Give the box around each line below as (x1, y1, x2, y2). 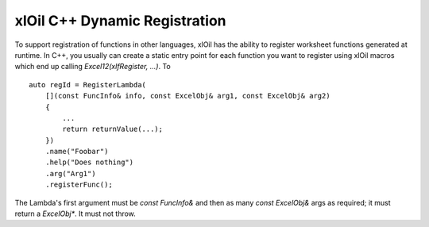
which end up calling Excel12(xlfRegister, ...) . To (14, 62, 171, 71)
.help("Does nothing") (44, 158, 134, 167)
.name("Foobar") (44, 147, 109, 156)
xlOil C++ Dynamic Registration (14, 12, 226, 29)
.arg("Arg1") (44, 169, 96, 178)
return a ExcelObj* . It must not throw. (14, 209, 137, 218)
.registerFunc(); (44, 180, 113, 190)
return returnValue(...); (62, 125, 163, 134)
